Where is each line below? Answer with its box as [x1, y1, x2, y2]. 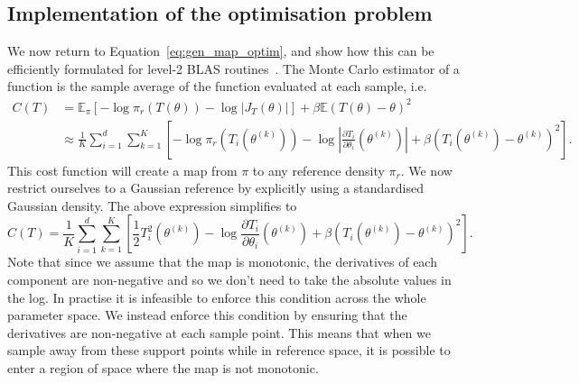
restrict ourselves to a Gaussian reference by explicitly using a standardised [7, 178, 424, 197]
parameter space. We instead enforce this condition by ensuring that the [7, 305, 407, 324]
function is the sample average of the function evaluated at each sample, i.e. [7, 77, 427, 96]
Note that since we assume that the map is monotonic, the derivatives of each [7, 252, 437, 271]
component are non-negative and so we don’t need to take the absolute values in [7, 269, 452, 288]
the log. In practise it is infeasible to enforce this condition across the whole [7, 287, 426, 306]
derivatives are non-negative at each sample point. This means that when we [7, 323, 431, 342]
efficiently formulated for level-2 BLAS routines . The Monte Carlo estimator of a [7, 59, 460, 78]
